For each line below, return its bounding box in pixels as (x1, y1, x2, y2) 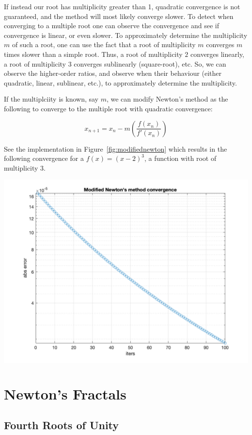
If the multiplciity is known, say (4, 94, 98, 104)
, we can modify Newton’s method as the (106, 94, 228, 104)
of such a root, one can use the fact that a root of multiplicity (12, 39, 196, 50)
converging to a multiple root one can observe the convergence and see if (4, 20, 219, 31)
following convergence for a (4, 153, 84, 163)
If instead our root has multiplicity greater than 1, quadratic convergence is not (4, 1, 240, 11)
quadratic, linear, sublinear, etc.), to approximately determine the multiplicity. (4, 77, 237, 87)
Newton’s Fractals (4, 384, 126, 404)
